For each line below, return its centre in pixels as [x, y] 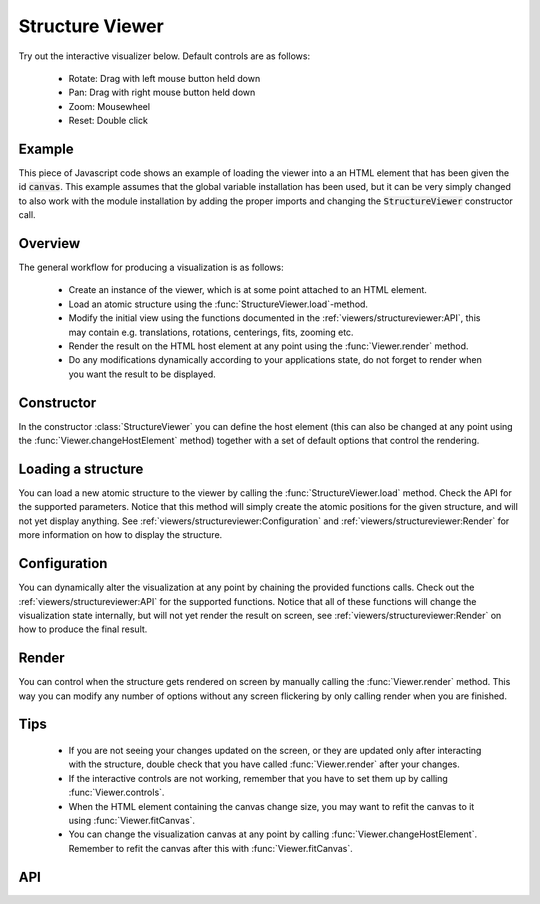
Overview [49, 243]
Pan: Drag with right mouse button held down [162, 92]
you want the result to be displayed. [142, 374]
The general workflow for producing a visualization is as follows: [151, 267]
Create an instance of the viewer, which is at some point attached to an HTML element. [247, 290]
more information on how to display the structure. [120, 535]
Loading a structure [81, 468]
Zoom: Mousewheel [109, 106]
